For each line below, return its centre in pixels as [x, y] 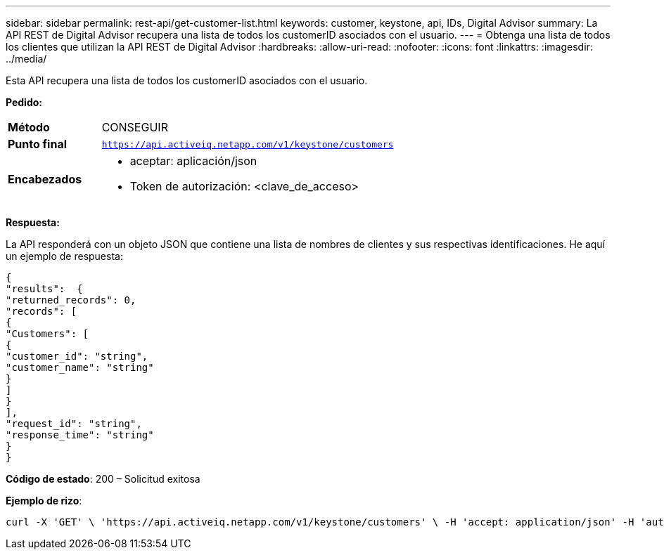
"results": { [44, 289]
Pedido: [24, 102]
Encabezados [45, 179]
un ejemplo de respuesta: [64, 256]
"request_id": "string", [74, 424]
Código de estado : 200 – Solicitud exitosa [103, 479]
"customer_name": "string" [80, 367]
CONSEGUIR [135, 127]
